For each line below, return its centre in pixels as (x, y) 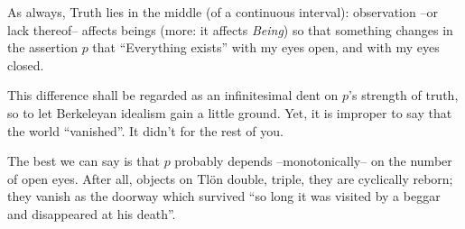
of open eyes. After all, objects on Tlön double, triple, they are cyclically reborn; (230, 178)
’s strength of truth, (404, 95)
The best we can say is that (84, 161)
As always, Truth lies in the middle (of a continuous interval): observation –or (223, 12)
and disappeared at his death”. (92, 213)
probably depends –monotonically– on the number (313, 161)
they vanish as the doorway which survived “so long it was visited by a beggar (224, 196)
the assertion (42, 47)
